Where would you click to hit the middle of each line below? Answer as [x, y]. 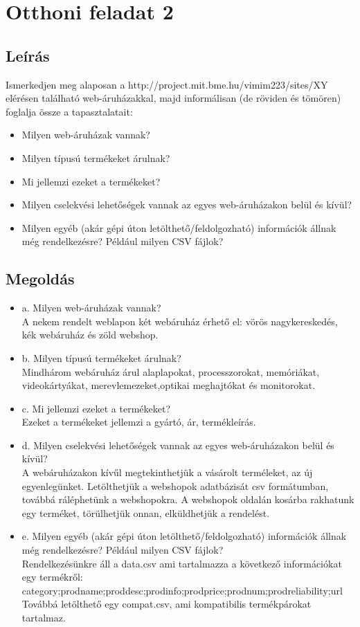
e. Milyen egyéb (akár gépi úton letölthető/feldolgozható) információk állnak [184, 536]
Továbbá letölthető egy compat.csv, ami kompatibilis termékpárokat [166, 604]
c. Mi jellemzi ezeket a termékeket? [96, 408]
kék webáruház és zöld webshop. [90, 335]
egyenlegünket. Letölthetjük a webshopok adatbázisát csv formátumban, [175, 485]
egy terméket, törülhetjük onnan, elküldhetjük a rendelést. [146, 512]
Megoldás [40, 279]
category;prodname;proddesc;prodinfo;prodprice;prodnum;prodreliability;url [182, 590]
